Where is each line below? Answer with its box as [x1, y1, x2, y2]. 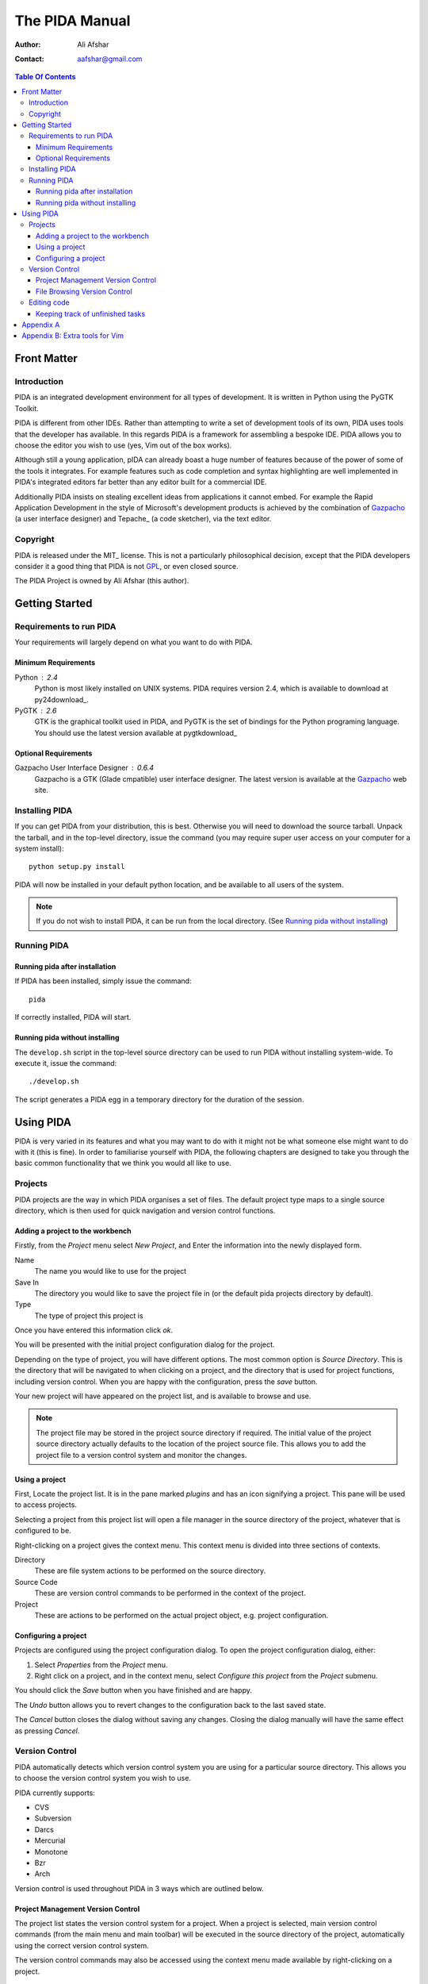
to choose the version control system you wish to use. [14, 1774, 192, 1783]
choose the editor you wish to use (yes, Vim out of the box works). [14, 440, 232, 450]
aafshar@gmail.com [77, 54, 143, 63]
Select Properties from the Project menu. [34, 1659, 168, 1670]
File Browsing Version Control [36, 286, 132, 296]
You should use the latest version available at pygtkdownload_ [34, 728, 238, 737]
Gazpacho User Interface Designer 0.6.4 [14, 763, 155, 773]
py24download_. [34, 694, 89, 704]
